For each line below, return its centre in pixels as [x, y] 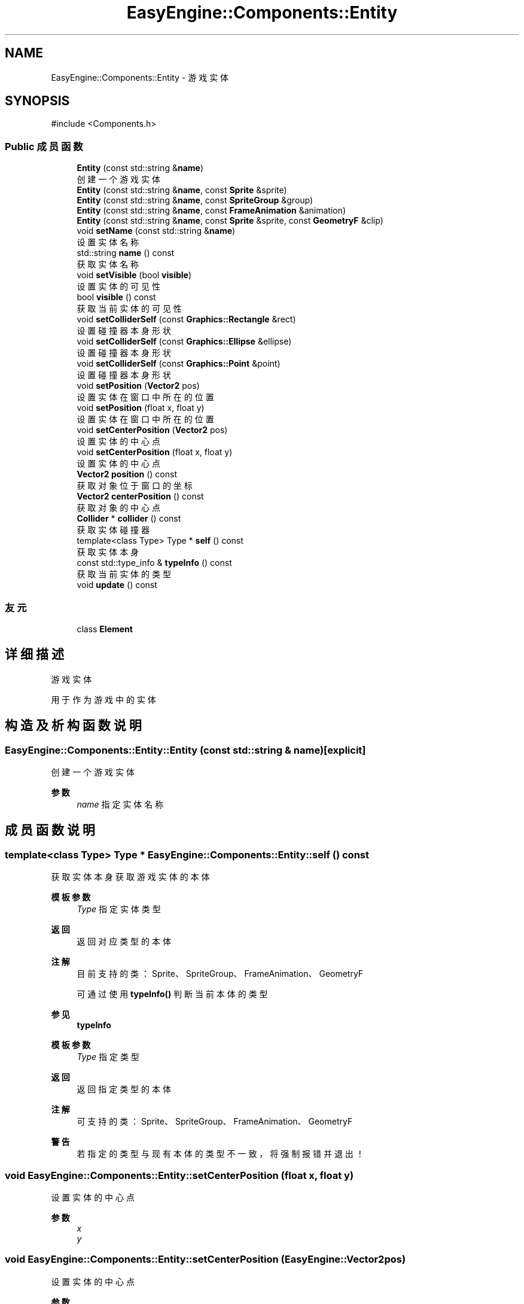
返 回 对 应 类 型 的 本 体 [124, 942]
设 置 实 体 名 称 [108, 242]
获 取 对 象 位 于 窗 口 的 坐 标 [135, 486]
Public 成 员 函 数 [44, 146]
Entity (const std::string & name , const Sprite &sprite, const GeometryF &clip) [230, 221]
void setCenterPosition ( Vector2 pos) [152, 430]
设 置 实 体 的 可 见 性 [118, 287]
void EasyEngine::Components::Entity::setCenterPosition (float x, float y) [179, 1175]
